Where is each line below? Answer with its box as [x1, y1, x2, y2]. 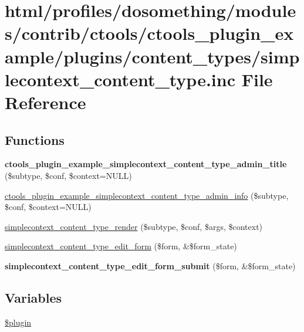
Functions [5, 130, 65, 148]
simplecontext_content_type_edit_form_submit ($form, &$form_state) [5, 259, 296, 272]
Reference [5, 90, 86, 114]
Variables [5, 288, 62, 306]
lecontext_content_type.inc [5, 67, 235, 91]
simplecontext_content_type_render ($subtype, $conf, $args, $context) [5, 220, 263, 232]
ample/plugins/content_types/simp [5, 44, 300, 68]
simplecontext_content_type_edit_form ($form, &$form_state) [5, 240, 237, 252]
